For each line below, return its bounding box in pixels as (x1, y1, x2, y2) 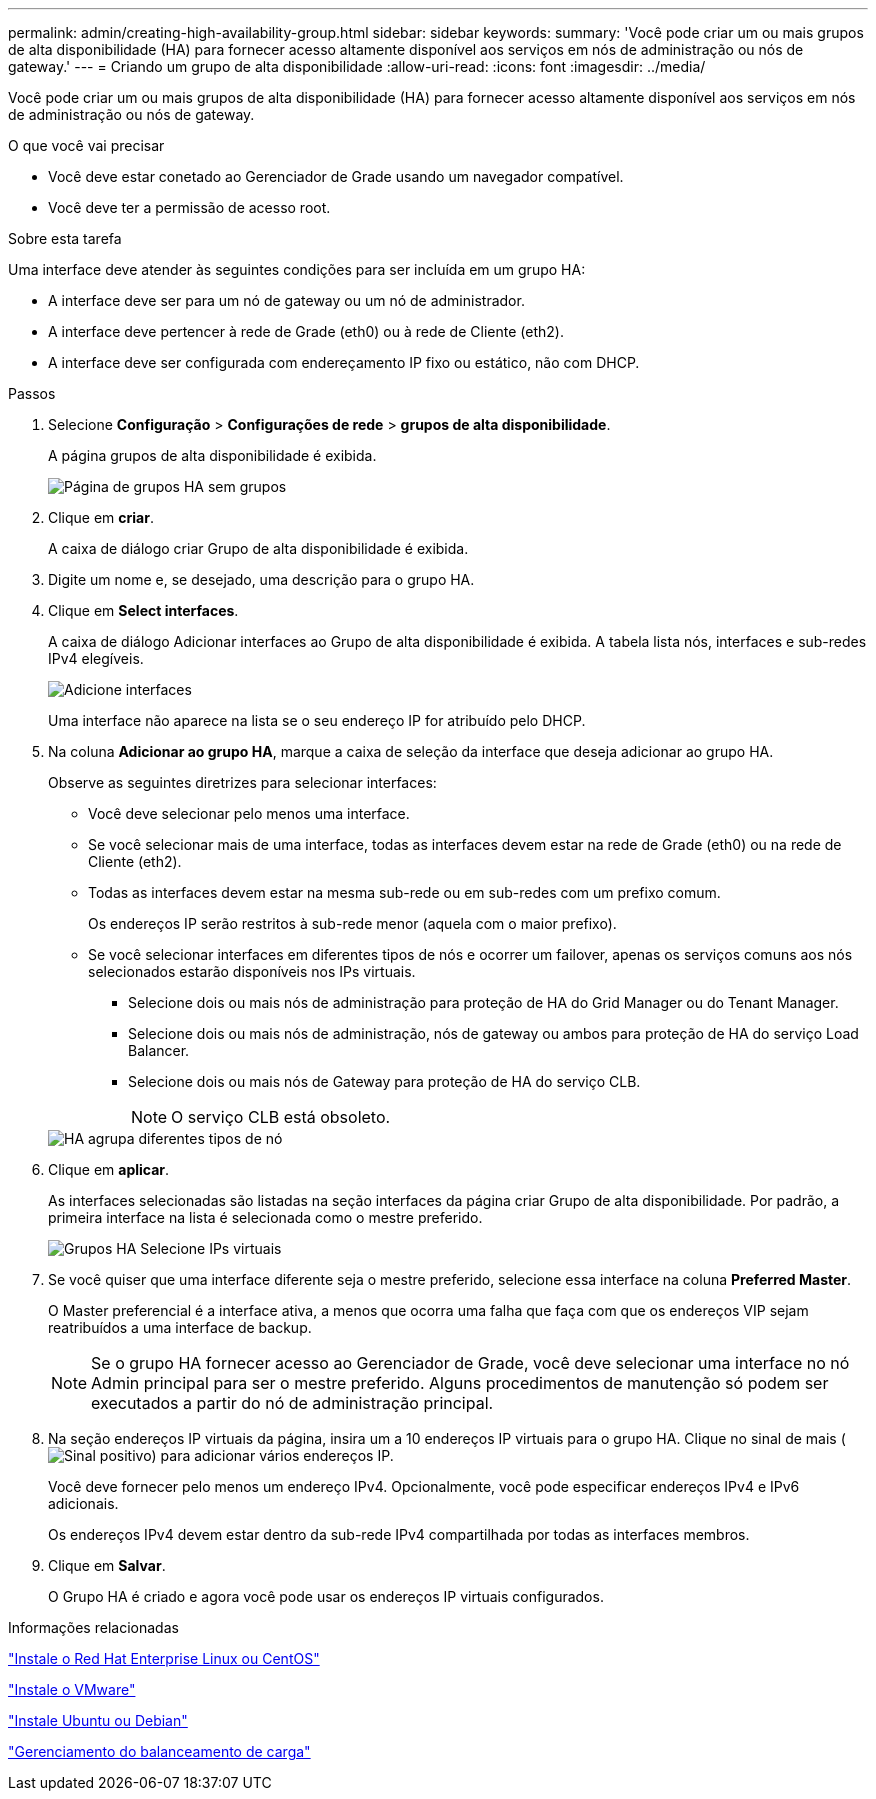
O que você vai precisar (8, 137, 165, 154)
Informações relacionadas (8, 1619, 179, 1636)
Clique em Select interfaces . (48, 602, 239, 619)
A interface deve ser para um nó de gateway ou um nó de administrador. (48, 292, 525, 309)
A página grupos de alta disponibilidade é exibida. (48, 447, 377, 464)
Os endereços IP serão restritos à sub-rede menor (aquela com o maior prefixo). (88, 915, 617, 932)
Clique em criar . (48, 509, 154, 526)
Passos (8, 385, 56, 402)
